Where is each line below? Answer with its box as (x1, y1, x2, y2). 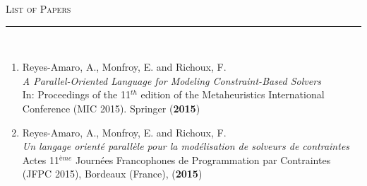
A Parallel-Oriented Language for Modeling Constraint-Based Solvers (22, 73, 321, 88)
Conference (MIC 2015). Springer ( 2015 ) (22, 100, 200, 115)
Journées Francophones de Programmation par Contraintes (75, 152, 331, 167)
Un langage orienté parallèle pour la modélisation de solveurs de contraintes (22, 139, 350, 153)
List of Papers (6, 1, 71, 16)
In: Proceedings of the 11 (22, 87, 131, 102)
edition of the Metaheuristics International (140, 87, 325, 102)
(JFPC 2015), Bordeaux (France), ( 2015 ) (22, 166, 203, 181)
